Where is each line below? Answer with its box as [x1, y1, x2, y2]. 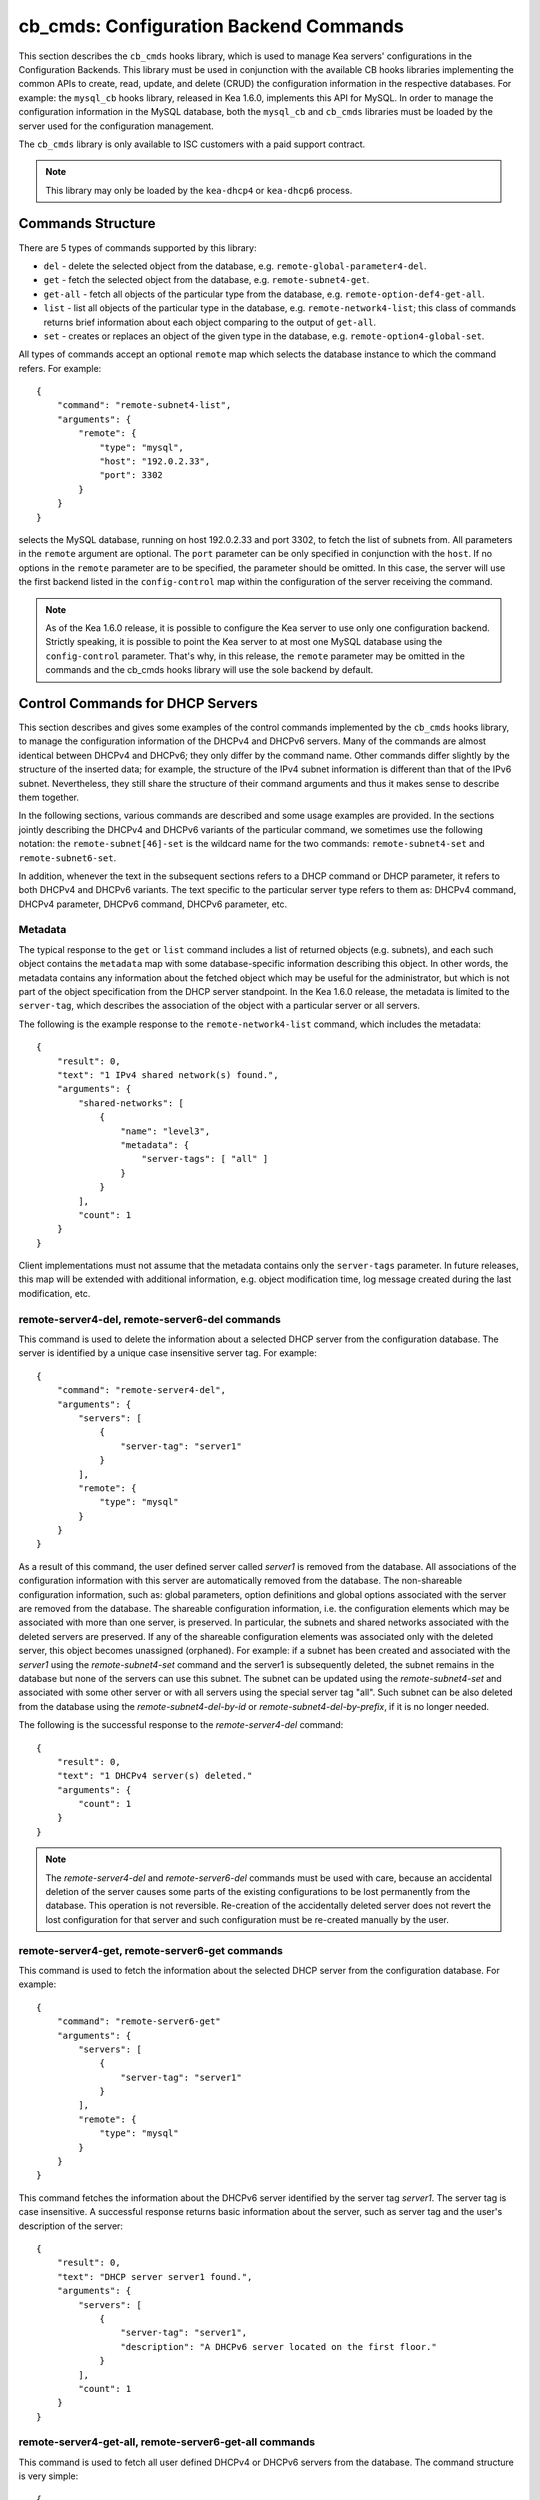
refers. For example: [18, 362, 102, 374]
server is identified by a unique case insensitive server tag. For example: [18, 1347, 317, 1359]
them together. [18, 791, 80, 803]
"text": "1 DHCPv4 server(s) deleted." [56, 1770, 253, 1782]
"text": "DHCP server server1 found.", [56, 2271, 253, 2282]
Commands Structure [18, 215, 156, 232]
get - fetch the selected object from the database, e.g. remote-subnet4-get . [43, 274, 370, 286]
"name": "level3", [120, 1125, 211, 1137]
